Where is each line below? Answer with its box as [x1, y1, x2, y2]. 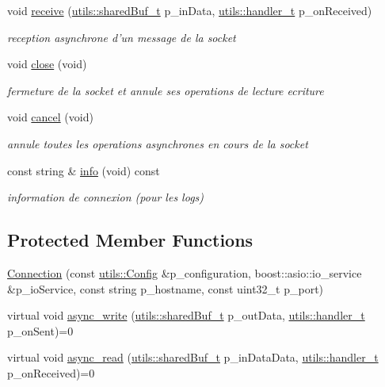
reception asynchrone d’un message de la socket [7, 29, 236, 45]
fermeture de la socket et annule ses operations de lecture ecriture [7, 82, 324, 98]
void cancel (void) [7, 109, 93, 125]
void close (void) [7, 56, 87, 72]
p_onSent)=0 [7, 322, 74, 339]
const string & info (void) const [7, 162, 160, 178]
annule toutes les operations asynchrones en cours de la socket [7, 135, 308, 151]
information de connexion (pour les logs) [7, 189, 204, 205]
